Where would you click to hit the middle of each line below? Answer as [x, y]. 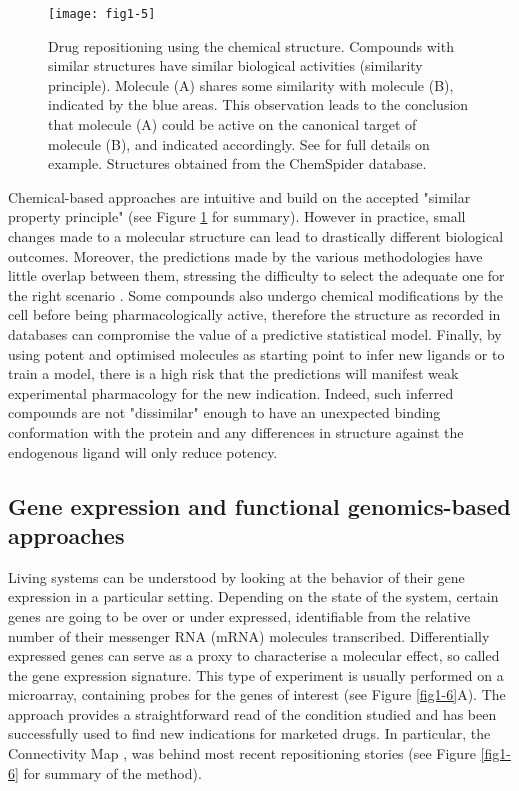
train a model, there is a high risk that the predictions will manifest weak [233, 373]
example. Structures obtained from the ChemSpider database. [237, 163]
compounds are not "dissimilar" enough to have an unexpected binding [224, 412]
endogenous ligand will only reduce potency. [143, 451]
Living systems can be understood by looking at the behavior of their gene [236, 576]
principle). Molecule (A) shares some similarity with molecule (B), [251, 84]
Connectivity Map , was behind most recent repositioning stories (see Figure [242, 753]
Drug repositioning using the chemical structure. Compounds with [251, 45]
